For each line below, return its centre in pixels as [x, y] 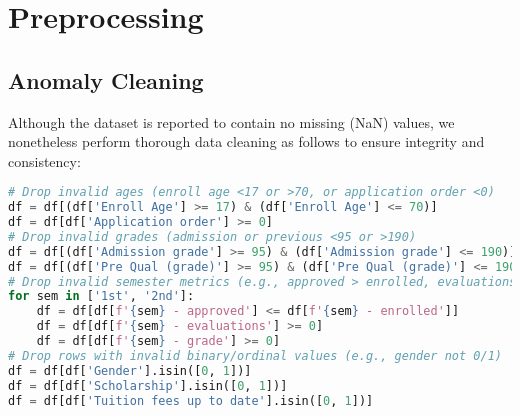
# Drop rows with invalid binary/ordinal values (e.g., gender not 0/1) [255, 355]
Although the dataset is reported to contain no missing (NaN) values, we [231, 121]
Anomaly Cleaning [106, 79]
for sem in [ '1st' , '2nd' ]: [101, 296]
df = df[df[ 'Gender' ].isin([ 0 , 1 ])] [130, 370]
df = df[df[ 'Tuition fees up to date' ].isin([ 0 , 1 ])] [191, 400]
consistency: [44, 160]
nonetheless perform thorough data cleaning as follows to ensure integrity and [246, 141]
